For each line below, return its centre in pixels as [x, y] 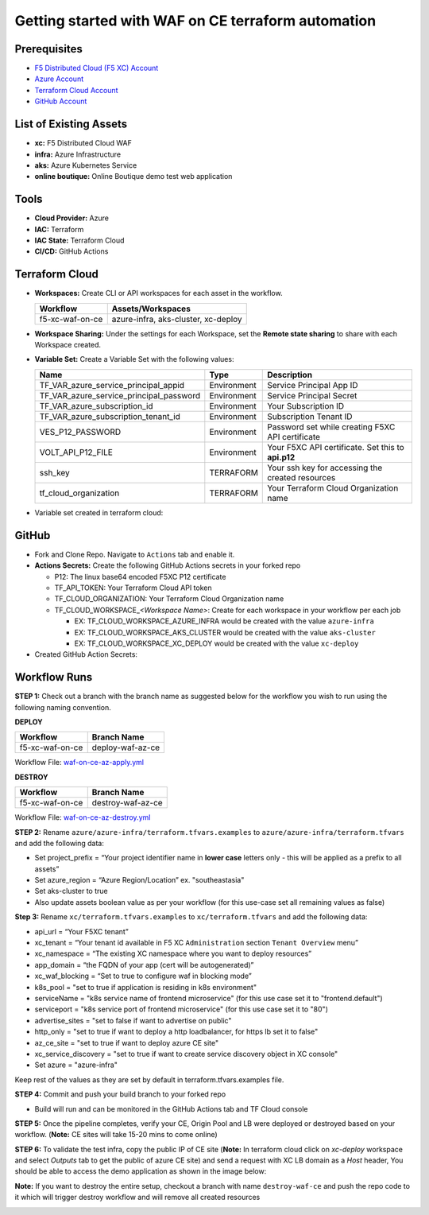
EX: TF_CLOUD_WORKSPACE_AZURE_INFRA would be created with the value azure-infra [224, 621]
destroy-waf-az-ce [127, 803]
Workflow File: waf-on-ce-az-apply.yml [79, 763]
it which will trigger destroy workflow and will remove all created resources [137, 1198]
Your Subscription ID [306, 406]
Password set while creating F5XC [331, 427]
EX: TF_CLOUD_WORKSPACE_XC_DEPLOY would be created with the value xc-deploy [216, 643]
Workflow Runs [54, 677]
